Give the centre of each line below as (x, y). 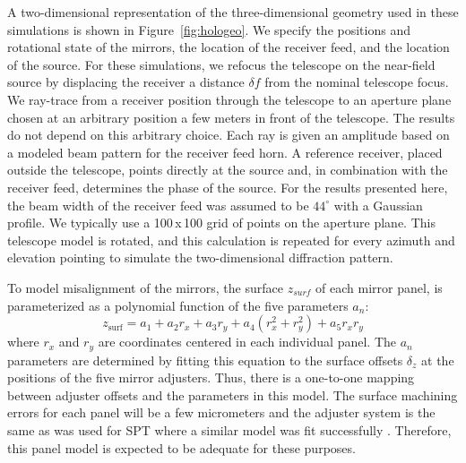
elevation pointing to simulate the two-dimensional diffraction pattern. (200, 257)
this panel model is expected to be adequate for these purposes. (181, 447)
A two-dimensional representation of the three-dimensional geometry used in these (233, 12)
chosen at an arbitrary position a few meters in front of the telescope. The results (231, 117)
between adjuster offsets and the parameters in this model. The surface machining (233, 394)
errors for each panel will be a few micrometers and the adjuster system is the (221, 412)
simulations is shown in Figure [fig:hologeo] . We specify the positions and (209, 29)
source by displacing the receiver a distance (126, 82)
